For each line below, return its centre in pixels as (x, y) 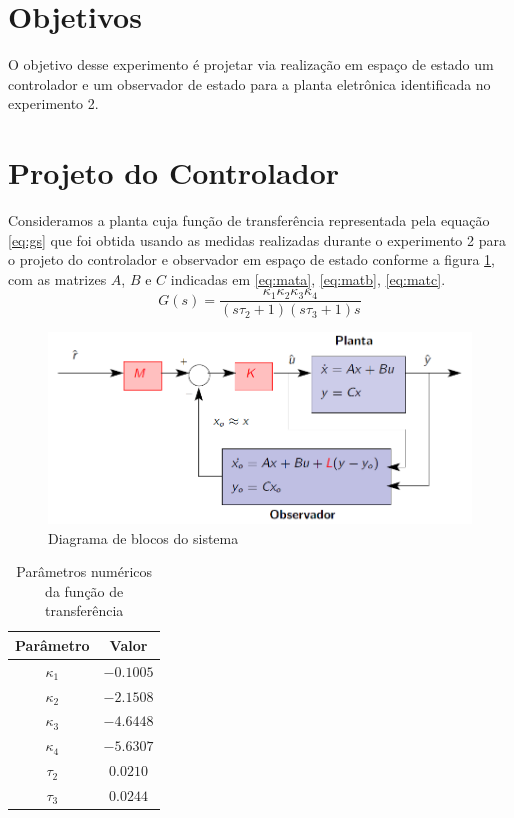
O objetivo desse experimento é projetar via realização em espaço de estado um (251, 64)
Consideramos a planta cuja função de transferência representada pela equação (249, 220)
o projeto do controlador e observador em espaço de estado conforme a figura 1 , (251, 259)
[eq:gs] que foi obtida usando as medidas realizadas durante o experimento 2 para (257, 239)
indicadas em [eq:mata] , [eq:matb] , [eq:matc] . (308, 278)
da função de (84, 590)
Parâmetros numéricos (84, 571)
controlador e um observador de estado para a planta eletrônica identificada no (249, 83)
